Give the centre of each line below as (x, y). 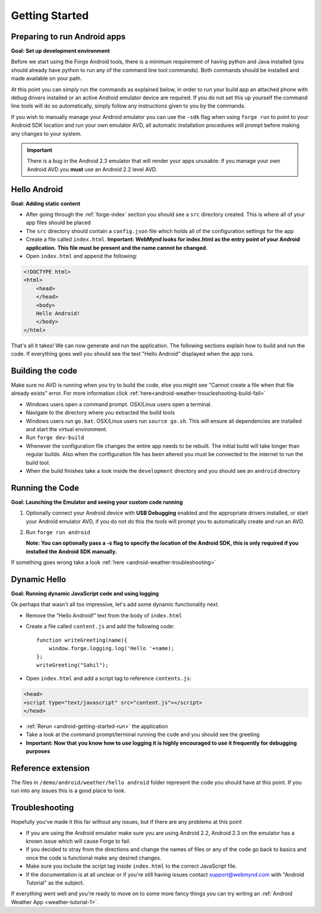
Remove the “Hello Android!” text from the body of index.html (104, 615)
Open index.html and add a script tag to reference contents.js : (108, 679)
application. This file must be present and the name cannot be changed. (117, 247)
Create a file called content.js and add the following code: (100, 626)
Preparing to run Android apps (68, 37)
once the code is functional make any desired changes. (94, 858)
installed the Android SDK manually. (71, 551)
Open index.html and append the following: (82, 256)
